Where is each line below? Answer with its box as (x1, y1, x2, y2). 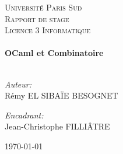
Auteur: (5, 78, 32, 90)
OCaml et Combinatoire (5, 47, 104, 59)
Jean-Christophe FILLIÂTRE (5, 120, 110, 132)
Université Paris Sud (5, 1, 82, 13)
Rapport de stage (5, 12, 69, 24)
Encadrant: (5, 108, 44, 121)
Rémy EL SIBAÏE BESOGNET (5, 89, 118, 101)
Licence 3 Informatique (5, 24, 90, 36)
